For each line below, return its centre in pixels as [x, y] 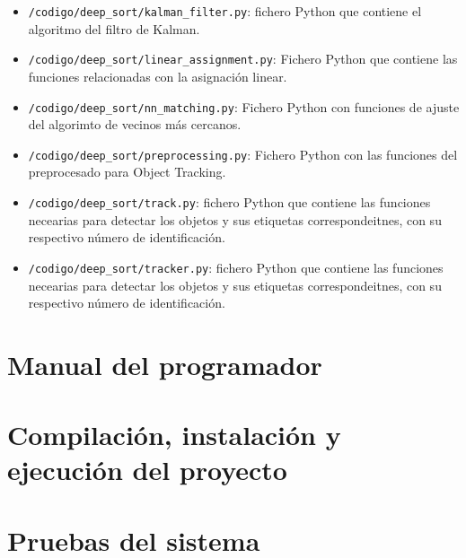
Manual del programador [165, 364]
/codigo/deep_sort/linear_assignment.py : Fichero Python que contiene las [243, 59]
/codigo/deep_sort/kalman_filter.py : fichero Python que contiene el [225, 11]
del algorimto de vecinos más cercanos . [135, 124]
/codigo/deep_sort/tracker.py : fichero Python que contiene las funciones [236, 267]
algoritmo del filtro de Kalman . [114, 28]
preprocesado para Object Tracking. [127, 172]
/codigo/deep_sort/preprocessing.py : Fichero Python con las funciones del [243, 154]
